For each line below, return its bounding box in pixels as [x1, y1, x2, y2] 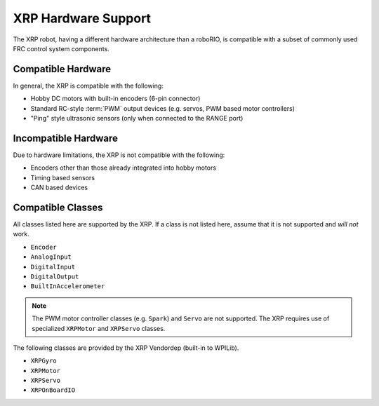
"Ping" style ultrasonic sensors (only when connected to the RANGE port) [30, 114, 244, 123]
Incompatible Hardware [13, 132, 119, 144]
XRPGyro [30, 357, 58, 365]
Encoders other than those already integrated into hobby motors [30, 163, 217, 172]
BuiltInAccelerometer [30, 283, 105, 290]
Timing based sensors [30, 173, 95, 182]
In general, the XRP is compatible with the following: [13, 81, 164, 90]
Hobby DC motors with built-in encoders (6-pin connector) [30, 95, 201, 103]
